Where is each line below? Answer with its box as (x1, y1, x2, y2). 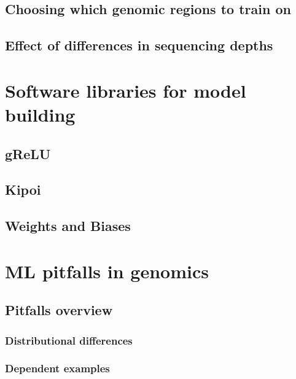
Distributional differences (5, 332, 133, 348)
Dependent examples (5, 361, 110, 376)
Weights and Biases (5, 216, 131, 235)
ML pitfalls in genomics (5, 258, 209, 283)
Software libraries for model (5, 77, 246, 103)
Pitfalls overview (5, 300, 113, 319)
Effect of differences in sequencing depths (5, 36, 273, 55)
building (5, 101, 76, 127)
